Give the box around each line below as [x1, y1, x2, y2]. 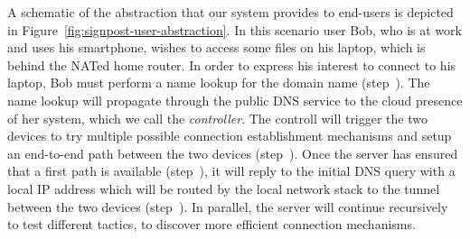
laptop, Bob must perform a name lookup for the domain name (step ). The [7, 73, 430, 92]
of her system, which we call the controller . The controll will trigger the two [7, 108, 428, 127]
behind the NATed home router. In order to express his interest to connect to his [7, 55, 456, 74]
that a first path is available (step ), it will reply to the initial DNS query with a [7, 161, 456, 180]
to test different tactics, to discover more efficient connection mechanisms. [7, 215, 416, 234]
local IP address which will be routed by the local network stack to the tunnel [7, 179, 440, 198]
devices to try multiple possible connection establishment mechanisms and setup [7, 126, 452, 145]
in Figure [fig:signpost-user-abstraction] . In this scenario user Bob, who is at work [7, 20, 462, 39]
